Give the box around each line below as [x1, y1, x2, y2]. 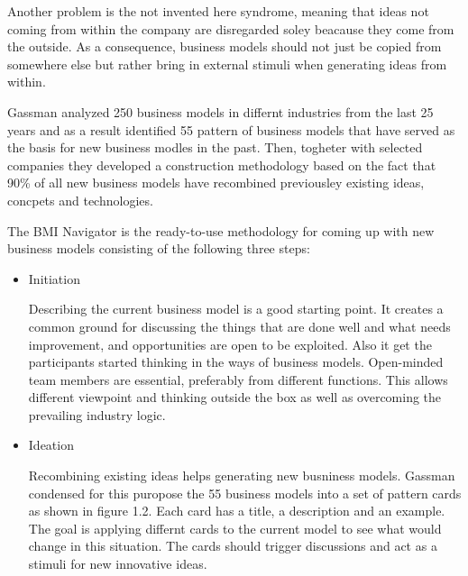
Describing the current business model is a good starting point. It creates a [28, 299, 444, 318]
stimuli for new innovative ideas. [28, 554, 207, 573]
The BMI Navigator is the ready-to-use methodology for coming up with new [7, 221, 435, 240]
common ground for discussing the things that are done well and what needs [28, 316, 451, 335]
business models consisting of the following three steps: [7, 239, 310, 258]
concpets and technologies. [7, 190, 153, 209]
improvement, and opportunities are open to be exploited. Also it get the [28, 334, 432, 353]
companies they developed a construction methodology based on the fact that [7, 155, 436, 174]
